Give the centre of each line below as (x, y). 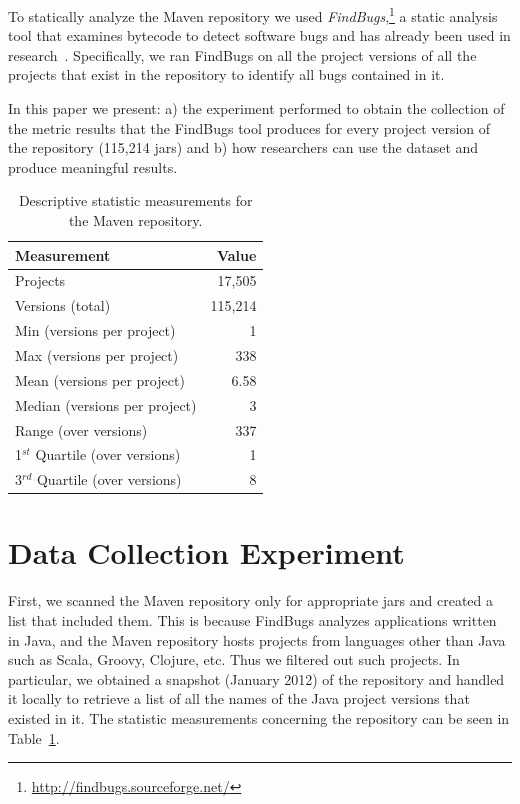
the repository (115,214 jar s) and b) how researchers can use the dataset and (243, 147)
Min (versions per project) (95, 330)
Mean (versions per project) (100, 379)
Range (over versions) (81, 429)
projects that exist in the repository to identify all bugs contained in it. (226, 74)
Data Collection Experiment (206, 552)
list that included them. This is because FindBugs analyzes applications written (252, 620)
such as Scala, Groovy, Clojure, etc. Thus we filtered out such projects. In (234, 659)
